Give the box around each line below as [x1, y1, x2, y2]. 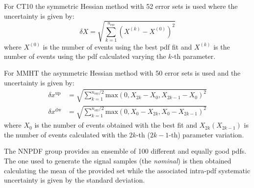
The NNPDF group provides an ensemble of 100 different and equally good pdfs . [4, 146, 247, 156]
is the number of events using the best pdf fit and [43, 41, 192, 52]
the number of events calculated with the [4, 129, 127, 139]
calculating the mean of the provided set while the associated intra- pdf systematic [4, 165, 251, 175]
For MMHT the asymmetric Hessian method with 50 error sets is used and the [4, 67, 241, 78]
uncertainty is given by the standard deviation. [4, 175, 145, 185]
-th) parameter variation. [169, 129, 244, 139]
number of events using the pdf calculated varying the [4, 51, 166, 61]
